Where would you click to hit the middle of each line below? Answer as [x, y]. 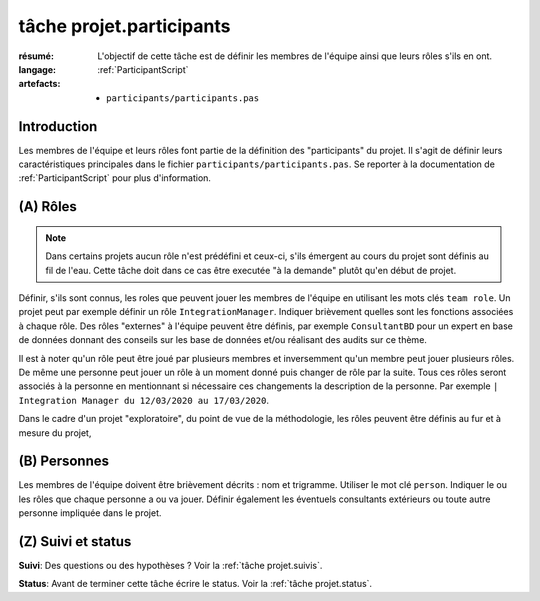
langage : [37, 69]
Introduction [58, 126]
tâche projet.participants [124, 26]
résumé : [36, 56]
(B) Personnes [64, 461]
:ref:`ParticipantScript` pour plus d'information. [115, 178]
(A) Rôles [47, 206]
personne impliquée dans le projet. [90, 513]
